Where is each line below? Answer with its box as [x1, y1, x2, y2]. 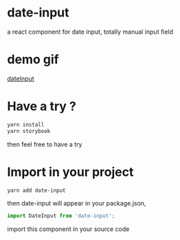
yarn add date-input [7, 187, 67, 194]
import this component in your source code [7, 225, 130, 233]
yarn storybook [7, 127, 51, 135]
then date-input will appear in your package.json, [7, 199, 146, 208]
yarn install [7, 121, 45, 128]
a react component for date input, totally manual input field [7, 28, 174, 36]
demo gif [7, 52, 60, 67]
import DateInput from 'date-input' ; [7, 212, 115, 219]
